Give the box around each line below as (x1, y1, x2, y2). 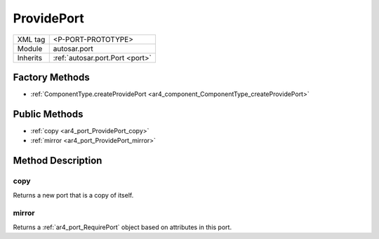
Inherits (17, 53, 42, 62)
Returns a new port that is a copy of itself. (13, 191, 134, 199)
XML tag (17, 34, 46, 44)
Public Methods (13, 108, 84, 120)
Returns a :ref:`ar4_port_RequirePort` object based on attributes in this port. (13, 223, 232, 231)
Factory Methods (13, 71, 91, 83)
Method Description (13, 155, 102, 167)
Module (17, 43, 43, 53)
